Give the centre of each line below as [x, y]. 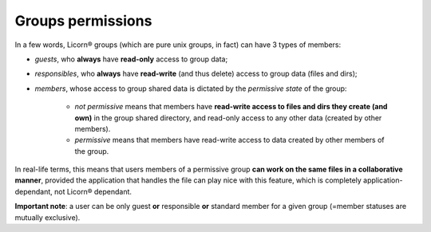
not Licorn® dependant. [93, 191]
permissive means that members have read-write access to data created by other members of [229, 140]
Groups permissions [83, 21]
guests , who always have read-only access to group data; [131, 59]
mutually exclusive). [47, 217]
